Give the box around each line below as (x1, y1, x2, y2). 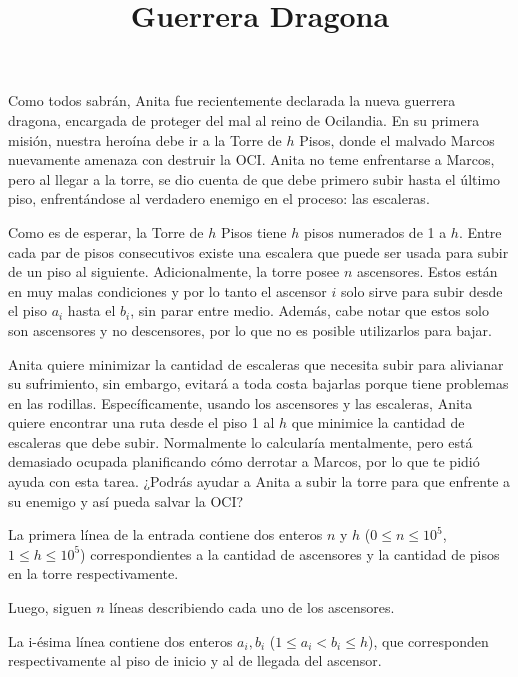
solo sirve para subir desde (341, 280, 503, 301)
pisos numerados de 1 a (303, 221, 447, 242)
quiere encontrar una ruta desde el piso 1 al (8, 412, 275, 433)
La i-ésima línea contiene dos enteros (8, 630, 233, 651)
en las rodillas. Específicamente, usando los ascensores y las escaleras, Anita (8, 392, 473, 413)
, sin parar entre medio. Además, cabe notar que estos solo (130, 300, 489, 321)
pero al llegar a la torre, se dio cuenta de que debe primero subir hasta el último (8, 168, 501, 189)
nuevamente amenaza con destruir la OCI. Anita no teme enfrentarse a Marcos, (8, 149, 495, 170)
